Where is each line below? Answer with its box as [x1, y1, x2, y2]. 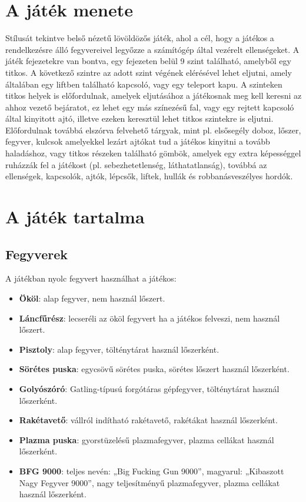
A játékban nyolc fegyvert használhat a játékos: [5, 272, 177, 285]
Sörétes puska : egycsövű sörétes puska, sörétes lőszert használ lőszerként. [19, 363, 290, 375]
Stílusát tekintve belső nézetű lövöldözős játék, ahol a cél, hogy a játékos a [5, 32, 274, 44]
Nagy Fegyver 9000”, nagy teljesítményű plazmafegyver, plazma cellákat [19, 476, 280, 488]
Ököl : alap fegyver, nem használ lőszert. [19, 292, 165, 304]
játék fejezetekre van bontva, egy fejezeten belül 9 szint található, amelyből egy [5, 55, 291, 67]
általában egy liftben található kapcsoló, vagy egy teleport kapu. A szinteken [5, 78, 282, 90]
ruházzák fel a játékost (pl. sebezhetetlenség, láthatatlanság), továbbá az [5, 158, 267, 170]
